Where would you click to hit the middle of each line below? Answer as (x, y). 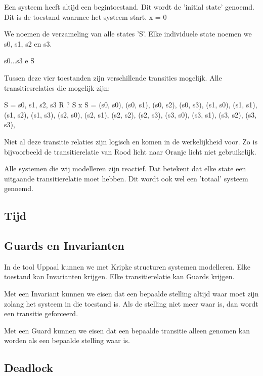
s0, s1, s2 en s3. (28, 43)
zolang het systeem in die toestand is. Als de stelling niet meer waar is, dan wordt (131, 303)
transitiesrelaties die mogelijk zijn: (57, 87)
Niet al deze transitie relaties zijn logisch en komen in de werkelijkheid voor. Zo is (131, 141)
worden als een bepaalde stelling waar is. (67, 340)
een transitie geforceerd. (41, 313)
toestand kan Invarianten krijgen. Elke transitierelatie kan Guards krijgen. (119, 276)
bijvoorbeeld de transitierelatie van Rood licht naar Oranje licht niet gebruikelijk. (130, 151)
